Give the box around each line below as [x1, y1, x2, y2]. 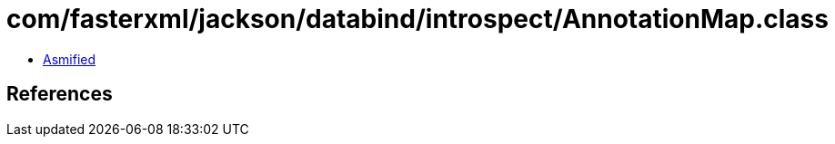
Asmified [43, 51, 96, 67]
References [6, 82, 113, 106]
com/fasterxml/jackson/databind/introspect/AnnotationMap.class [6, 4, 829, 34]
